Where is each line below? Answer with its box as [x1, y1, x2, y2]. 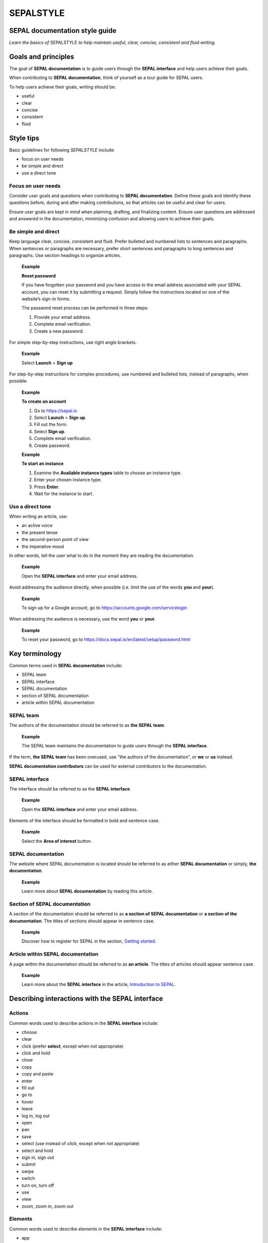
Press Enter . [34, 484, 60, 490]
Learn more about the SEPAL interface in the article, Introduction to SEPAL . [21, 981, 176, 987]
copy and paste [21, 1071, 54, 1077]
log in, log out [21, 1113, 50, 1119]
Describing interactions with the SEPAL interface [9, 994, 163, 1003]
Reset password [21, 272, 56, 278]
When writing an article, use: [9, 514, 68, 520]
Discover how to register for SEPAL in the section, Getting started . [21, 938, 156, 944]
